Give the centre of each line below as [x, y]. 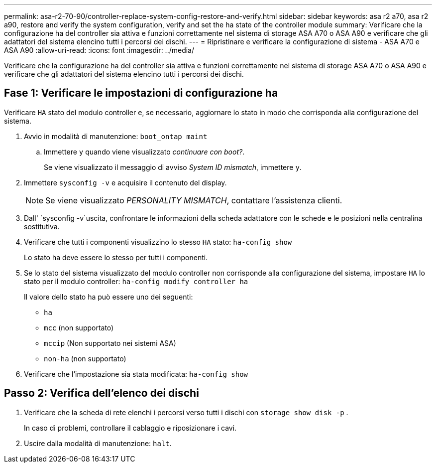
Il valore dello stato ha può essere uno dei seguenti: [109, 297]
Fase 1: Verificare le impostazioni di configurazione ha [141, 93]
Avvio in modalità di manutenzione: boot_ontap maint [116, 136]
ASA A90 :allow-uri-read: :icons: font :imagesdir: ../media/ [99, 50]
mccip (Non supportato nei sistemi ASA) [110, 343]
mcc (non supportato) [79, 327]
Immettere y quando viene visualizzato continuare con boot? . [144, 152]
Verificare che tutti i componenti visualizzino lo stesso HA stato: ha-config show [158, 242]
